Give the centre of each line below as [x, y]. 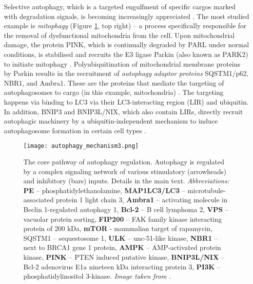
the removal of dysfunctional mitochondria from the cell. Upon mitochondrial [119, 35]
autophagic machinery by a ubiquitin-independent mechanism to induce [111, 121]
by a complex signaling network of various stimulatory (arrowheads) [125, 171]
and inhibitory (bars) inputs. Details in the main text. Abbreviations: [126, 181]
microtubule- [206, 190]
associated [39, 200]
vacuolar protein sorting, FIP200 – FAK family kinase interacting [123, 219]
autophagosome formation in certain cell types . [75, 130]
